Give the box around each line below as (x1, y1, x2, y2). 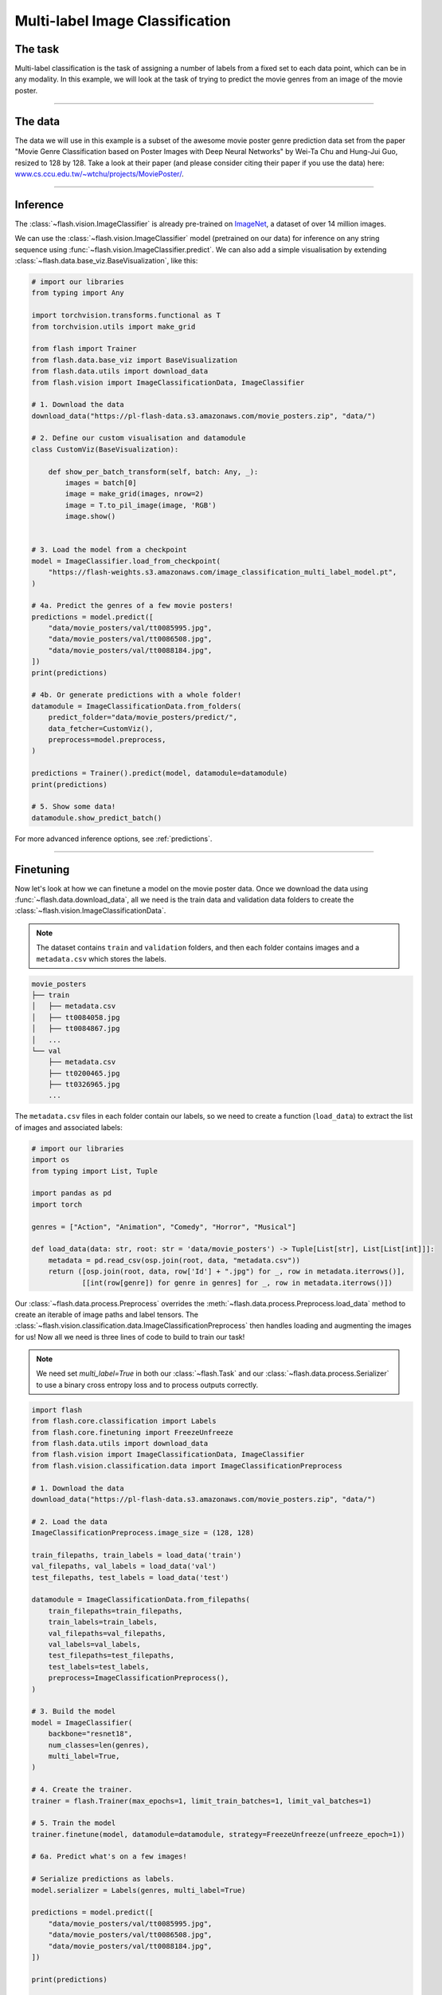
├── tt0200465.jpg (48, 1069, 120, 1077)
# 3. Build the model (31, 1707, 116, 1716)
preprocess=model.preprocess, (48, 735, 166, 744)
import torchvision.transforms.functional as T (31, 311, 221, 320)
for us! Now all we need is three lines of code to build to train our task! (14, 1332, 245, 1341)
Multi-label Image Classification (14, 12, 231, 30)
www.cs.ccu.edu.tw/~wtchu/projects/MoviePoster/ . (14, 168, 184, 179)
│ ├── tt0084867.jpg (31, 1024, 120, 1033)
